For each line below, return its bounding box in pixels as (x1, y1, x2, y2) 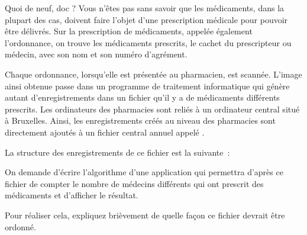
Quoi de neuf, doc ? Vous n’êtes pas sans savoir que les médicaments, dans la (5, 2, 285, 14)
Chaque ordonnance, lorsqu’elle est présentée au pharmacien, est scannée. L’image (5, 67, 302, 80)
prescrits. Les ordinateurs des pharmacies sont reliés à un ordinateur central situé (5, 102, 300, 115)
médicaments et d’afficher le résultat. (5, 189, 138, 201)
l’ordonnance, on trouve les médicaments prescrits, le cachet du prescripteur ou (5, 36, 292, 49)
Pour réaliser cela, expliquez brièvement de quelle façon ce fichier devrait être (5, 208, 285, 221)
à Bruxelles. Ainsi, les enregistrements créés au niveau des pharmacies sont (5, 114, 276, 127)
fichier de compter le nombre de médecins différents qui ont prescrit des (5, 177, 264, 189)
